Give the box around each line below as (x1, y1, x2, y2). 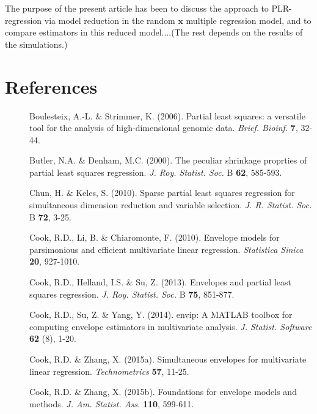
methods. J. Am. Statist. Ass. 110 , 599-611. (29, 397, 194, 410)
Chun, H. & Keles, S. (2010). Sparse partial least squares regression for (29, 186, 295, 199)
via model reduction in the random (44, 13, 175, 26)
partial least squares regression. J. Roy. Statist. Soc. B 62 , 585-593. (29, 165, 282, 178)
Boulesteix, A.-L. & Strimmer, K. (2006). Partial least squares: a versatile (29, 109, 305, 122)
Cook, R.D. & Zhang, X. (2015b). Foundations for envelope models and (29, 385, 297, 398)
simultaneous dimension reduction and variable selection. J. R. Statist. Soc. (29, 198, 312, 211)
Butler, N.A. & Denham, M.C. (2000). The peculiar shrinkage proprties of (29, 154, 307, 167)
